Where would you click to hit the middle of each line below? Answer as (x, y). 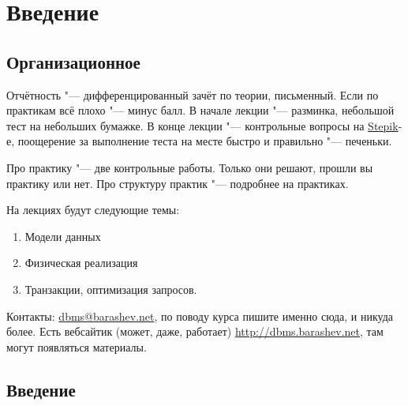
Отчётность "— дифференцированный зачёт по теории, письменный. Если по (193, 94)
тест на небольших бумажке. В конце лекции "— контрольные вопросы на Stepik (202, 125)
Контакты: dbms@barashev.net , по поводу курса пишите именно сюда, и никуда (200, 316)
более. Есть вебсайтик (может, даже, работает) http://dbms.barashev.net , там (195, 331)
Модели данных (63, 236)
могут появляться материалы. (77, 346)
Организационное (73, 61)
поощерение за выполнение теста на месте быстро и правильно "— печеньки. (205, 141)
